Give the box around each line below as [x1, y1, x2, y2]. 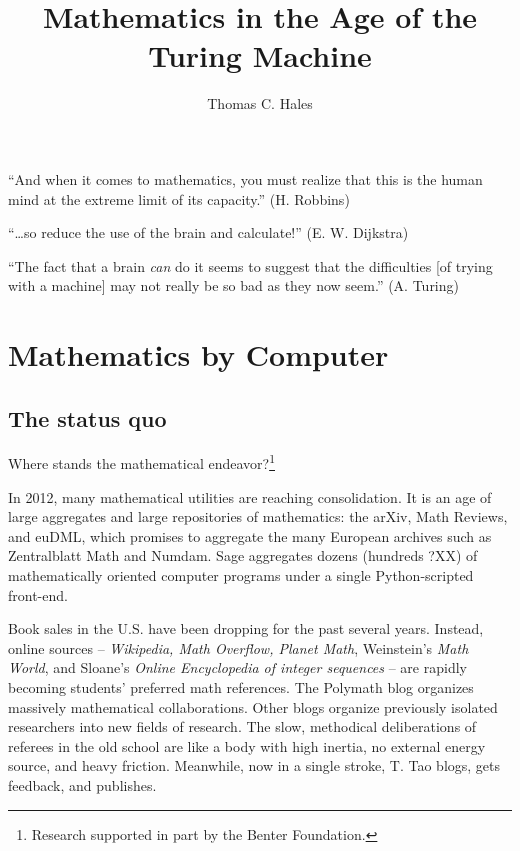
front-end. [8, 584, 68, 605]
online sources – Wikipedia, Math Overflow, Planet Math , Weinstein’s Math [8, 637, 469, 658]
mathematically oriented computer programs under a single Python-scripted [8, 565, 474, 586]
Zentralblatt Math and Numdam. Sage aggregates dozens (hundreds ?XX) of [8, 545, 478, 566]
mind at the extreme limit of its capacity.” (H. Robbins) [8, 188, 350, 209]
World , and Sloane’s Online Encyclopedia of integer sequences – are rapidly [8, 657, 467, 678]
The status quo [8, 402, 167, 433]
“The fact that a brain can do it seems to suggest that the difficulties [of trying [8, 255, 493, 276]
